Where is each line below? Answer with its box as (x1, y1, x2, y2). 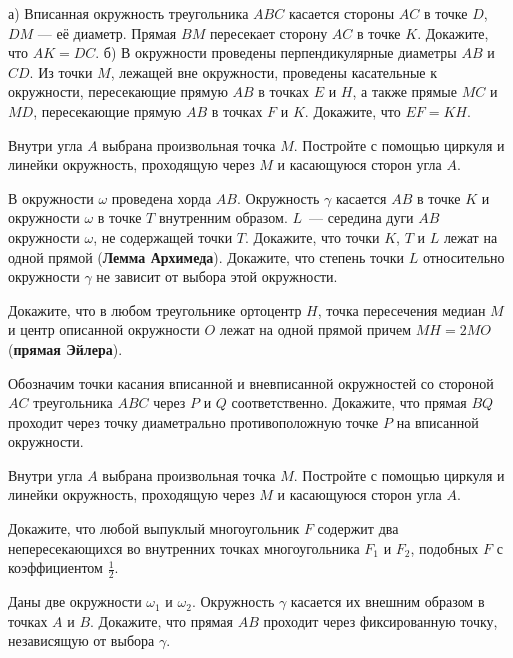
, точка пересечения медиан (317, 299, 486, 320)
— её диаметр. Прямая (37, 22, 177, 43)
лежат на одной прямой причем (219, 319, 412, 340)
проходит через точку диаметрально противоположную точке (8, 411, 379, 432)
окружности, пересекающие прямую (8, 81, 228, 102)
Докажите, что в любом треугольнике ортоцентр (8, 299, 302, 320)
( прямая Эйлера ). (8, 338, 123, 359)
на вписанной (396, 411, 479, 432)
